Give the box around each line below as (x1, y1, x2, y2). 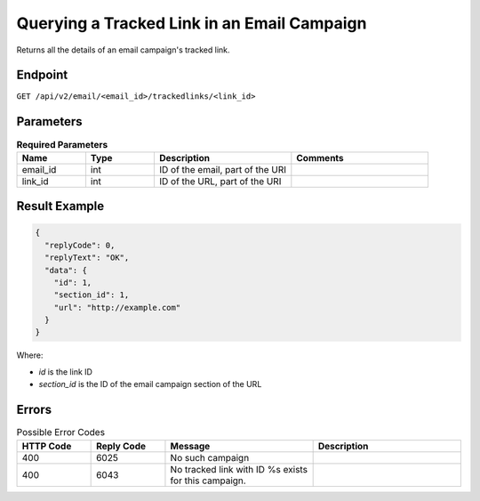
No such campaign (170, 451, 250, 464)
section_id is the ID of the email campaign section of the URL (38, 379, 262, 390)
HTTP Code (21, 440, 72, 452)
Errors (16, 402, 52, 417)
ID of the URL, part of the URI (158, 174, 282, 187)
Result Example (16, 198, 105, 214)
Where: (16, 350, 44, 360)
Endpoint (16, 68, 68, 83)
